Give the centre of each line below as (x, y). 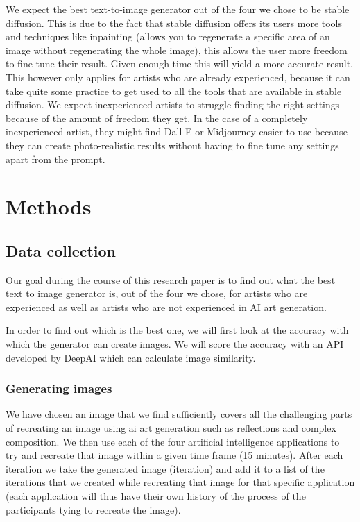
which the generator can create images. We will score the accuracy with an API (175, 344)
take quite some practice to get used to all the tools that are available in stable (174, 91)
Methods (49, 207)
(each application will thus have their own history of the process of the (156, 496)
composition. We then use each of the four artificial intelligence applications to (173, 441)
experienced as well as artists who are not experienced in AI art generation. (166, 306)
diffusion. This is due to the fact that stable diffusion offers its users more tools (174, 23)
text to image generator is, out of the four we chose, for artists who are (157, 293)
